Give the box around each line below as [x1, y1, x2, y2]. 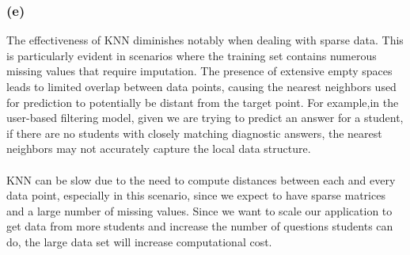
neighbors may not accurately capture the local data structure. [6, 140, 311, 157]
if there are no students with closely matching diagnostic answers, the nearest [6, 124, 382, 141]
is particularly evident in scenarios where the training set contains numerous [6, 47, 377, 63]
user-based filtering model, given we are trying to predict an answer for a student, [6, 109, 404, 126]
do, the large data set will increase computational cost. [6, 233, 272, 249]
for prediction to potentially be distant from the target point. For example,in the [6, 93, 399, 110]
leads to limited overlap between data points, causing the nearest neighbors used [6, 78, 397, 94]
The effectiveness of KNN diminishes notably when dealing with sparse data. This [6, 32, 404, 48]
